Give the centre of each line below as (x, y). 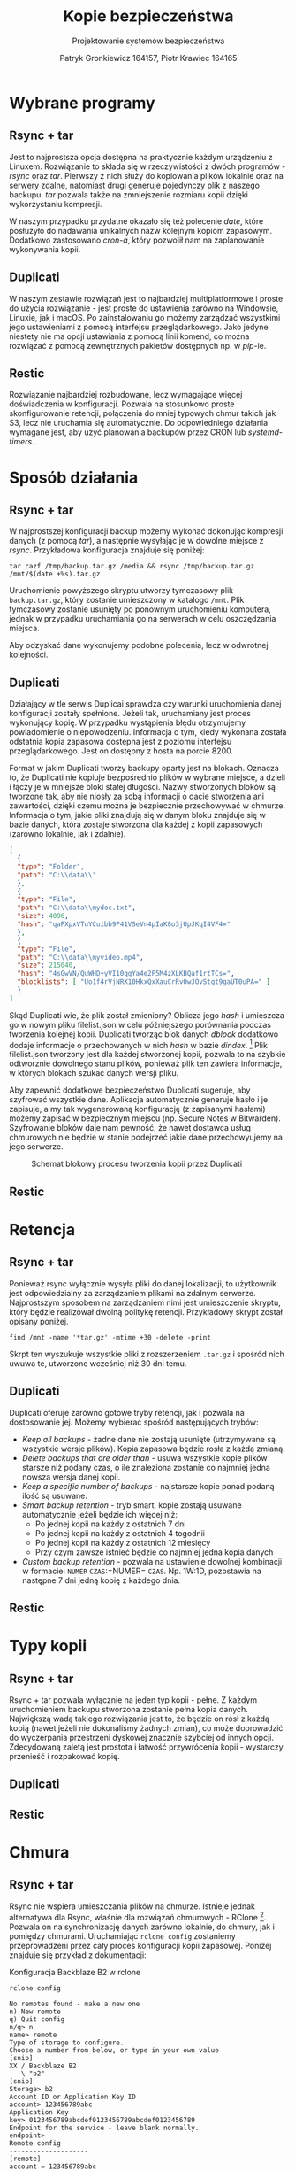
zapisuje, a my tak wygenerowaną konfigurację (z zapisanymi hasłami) (138, 1109)
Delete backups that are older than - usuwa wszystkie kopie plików (144, 1457)
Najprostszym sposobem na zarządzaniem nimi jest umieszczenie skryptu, (145, 1302)
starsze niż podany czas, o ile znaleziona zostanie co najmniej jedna (146, 1467)
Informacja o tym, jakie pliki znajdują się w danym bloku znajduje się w (138, 815)
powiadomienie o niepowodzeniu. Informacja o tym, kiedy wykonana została (148, 732)
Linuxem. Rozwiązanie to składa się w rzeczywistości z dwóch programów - (147, 166)
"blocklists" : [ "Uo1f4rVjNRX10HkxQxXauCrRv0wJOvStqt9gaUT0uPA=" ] (144, 982)
